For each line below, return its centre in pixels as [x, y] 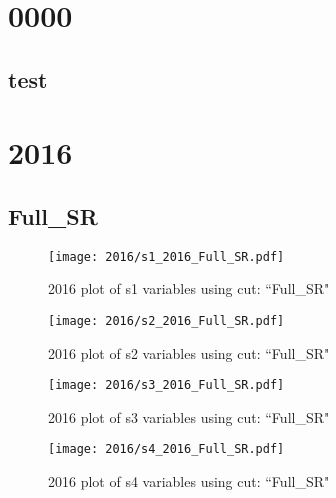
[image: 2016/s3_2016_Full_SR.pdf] [166, 385]
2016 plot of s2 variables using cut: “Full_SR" [189, 352]
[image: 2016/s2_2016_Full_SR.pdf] [166, 320]
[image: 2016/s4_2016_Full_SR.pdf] [166, 449]
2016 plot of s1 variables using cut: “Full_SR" [189, 288]
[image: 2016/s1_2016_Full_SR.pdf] [166, 256]
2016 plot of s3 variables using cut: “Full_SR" [189, 416]
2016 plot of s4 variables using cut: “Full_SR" [189, 481]
